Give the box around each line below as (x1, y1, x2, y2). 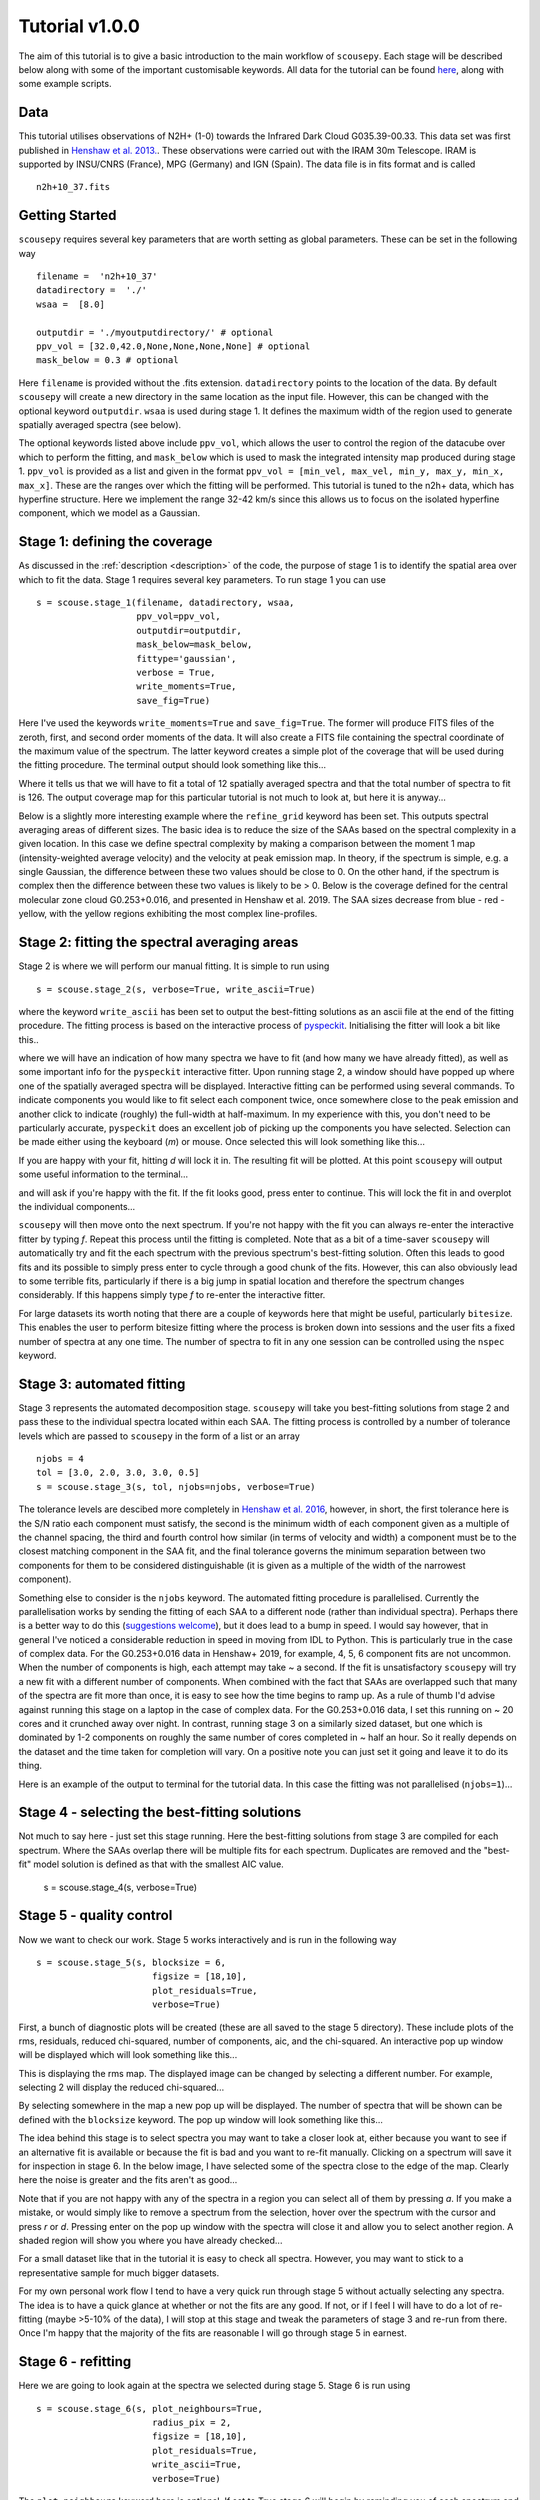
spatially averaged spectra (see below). (18, 419, 182, 430)
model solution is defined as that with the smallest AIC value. (33, 1858, 284, 1870)
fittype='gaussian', (136, 653, 237, 664)
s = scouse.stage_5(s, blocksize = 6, (36, 1956, 227, 1968)
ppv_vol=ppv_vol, (136, 611, 222, 622)
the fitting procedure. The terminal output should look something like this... (18, 759, 327, 771)
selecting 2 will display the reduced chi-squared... (18, 2081, 225, 2094)
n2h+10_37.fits (36, 181, 111, 193)
